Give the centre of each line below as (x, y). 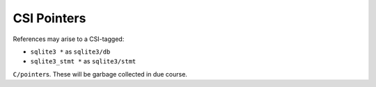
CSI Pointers (49, 18)
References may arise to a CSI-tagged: (69, 39)
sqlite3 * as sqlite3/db (70, 52)
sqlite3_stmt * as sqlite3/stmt (83, 61)
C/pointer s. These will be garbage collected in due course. (100, 74)
